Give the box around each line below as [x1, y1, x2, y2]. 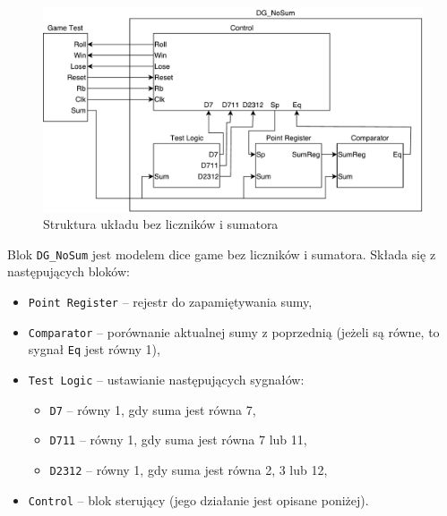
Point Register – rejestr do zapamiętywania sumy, [28, 292, 313, 310]
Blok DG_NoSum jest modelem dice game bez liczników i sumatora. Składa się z [7, 244, 436, 263]
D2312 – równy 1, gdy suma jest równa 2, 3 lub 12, [49, 460, 328, 478]
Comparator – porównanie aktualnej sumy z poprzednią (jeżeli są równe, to [28, 322, 440, 341]
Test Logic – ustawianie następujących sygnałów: [28, 369, 305, 388]
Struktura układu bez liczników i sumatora [43, 215, 279, 233]
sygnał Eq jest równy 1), [28, 340, 160, 359]
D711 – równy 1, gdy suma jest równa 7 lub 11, [49, 430, 307, 449]
